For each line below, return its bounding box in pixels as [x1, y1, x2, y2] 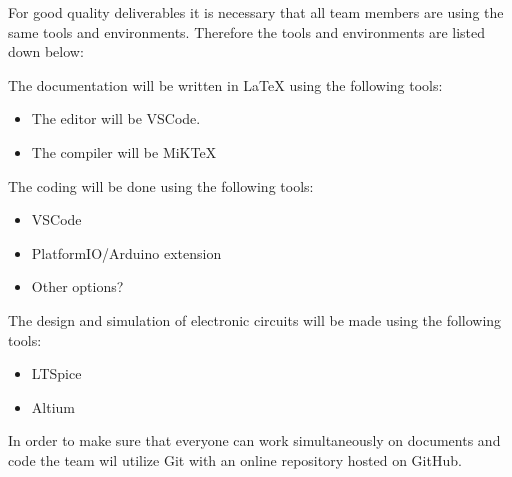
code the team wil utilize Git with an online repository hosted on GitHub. [8, 449, 462, 470]
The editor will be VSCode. [31, 108, 201, 129]
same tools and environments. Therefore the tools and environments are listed [8, 21, 486, 42]
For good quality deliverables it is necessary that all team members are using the [8, 2, 504, 22]
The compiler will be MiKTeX [31, 141, 217, 162]
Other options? [31, 276, 124, 297]
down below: [8, 41, 84, 62]
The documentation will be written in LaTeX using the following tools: [8, 74, 443, 95]
